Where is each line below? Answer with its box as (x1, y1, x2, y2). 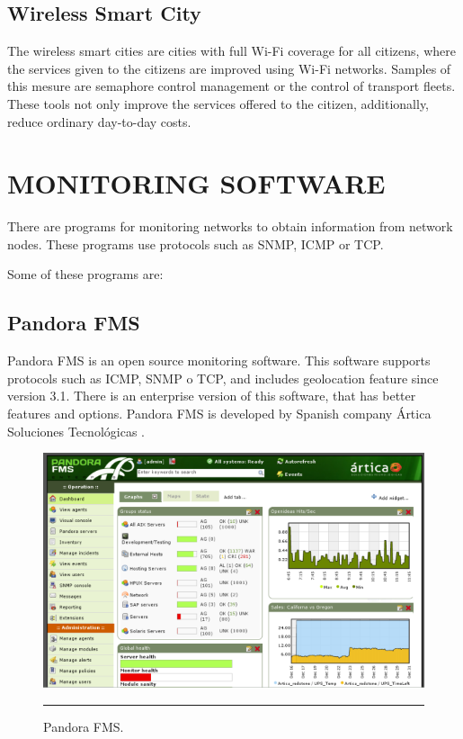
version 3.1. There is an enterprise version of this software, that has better (7, 386, 416, 405)
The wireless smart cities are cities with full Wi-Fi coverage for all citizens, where (7, 41, 456, 60)
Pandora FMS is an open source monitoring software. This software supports (7, 351, 431, 370)
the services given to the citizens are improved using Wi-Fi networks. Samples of (7, 59, 451, 77)
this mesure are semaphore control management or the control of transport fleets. (7, 77, 456, 95)
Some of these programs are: (7, 265, 164, 284)
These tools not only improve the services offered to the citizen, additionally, (7, 94, 430, 113)
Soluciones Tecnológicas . (7, 421, 145, 440)
